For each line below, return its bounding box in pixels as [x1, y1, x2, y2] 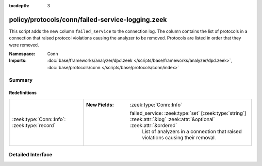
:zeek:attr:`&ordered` [130, 122, 177, 129]
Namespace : [9, 51, 36, 57]
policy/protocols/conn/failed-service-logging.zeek [9, 15, 167, 24]
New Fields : [86, 101, 114, 108]
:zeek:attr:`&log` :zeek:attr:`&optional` [130, 116, 215, 123]
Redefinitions [9, 90, 37, 96]
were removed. [9, 42, 39, 48]
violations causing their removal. [142, 134, 216, 141]
